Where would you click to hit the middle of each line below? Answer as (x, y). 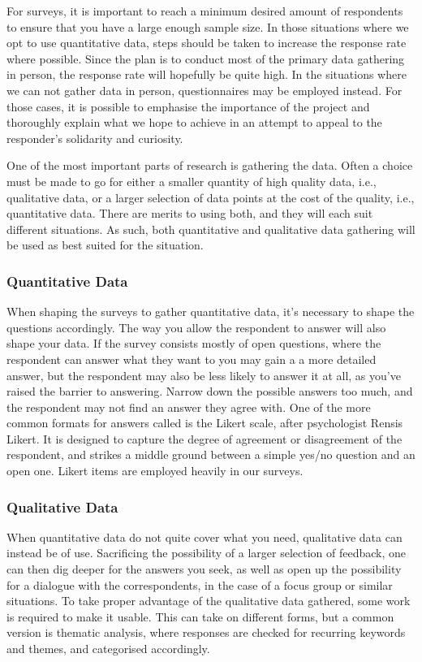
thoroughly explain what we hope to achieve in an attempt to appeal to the (194, 122)
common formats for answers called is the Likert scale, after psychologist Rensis (205, 423)
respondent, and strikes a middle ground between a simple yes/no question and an (211, 454)
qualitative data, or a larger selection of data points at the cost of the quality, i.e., (211, 197)
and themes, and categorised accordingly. (108, 649)
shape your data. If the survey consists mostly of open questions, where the (194, 343)
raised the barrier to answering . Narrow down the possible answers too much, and (210, 391)
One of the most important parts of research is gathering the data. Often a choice (210, 165)
